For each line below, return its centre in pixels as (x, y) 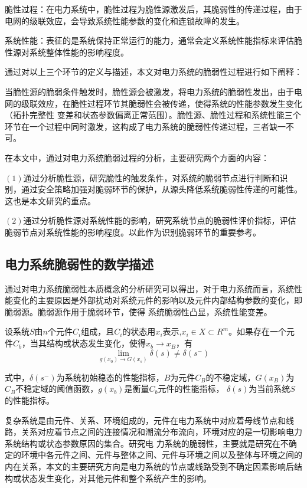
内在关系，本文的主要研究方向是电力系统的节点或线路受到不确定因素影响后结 (153, 466)
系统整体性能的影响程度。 (79, 52)
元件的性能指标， (191, 389)
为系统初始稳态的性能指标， (110, 377)
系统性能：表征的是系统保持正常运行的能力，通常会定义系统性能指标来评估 (149, 40)
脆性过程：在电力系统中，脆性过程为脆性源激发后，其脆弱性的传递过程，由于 (153, 9)
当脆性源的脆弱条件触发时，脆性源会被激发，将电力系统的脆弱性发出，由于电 (153, 91)
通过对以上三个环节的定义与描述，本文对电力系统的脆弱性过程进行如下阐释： (153, 72)
